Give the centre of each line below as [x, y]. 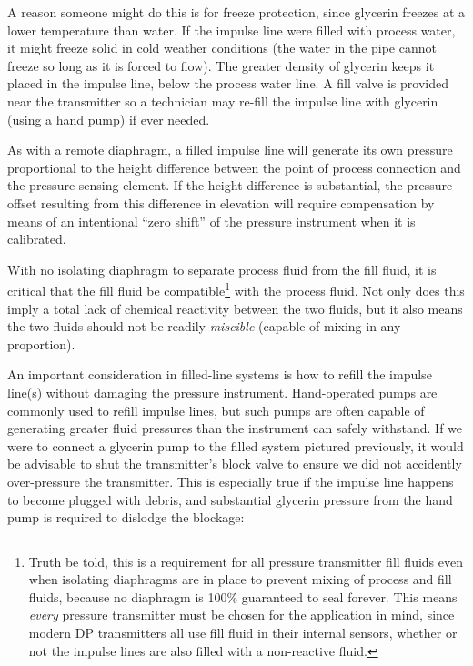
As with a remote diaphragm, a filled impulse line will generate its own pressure [230, 150]
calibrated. [37, 239]
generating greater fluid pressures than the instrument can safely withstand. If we [235, 428]
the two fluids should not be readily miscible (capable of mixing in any [204, 326]
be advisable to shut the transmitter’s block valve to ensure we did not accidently [235, 464]
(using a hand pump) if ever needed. [109, 119]
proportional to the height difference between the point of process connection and [234, 167]
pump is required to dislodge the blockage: [126, 517]
